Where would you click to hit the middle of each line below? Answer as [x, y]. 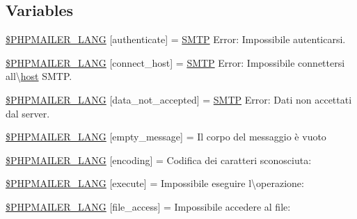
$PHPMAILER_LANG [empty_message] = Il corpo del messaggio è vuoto [166, 137]
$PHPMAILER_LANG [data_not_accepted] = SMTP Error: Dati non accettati [179, 99]
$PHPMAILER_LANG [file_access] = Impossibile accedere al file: [148, 206]
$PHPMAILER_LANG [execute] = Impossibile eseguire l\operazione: [155, 183]
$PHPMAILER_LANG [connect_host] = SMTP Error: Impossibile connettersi [175, 62]
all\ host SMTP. [39, 76]
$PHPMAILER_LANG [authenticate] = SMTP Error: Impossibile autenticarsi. [176, 39]
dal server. [28, 113]
